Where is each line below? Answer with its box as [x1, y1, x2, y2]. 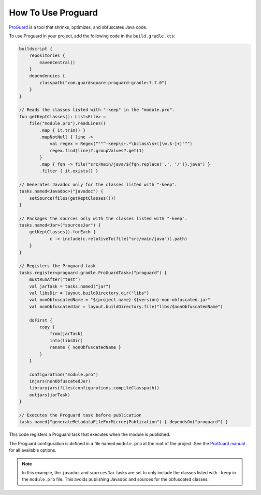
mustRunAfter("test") [29, 277, 81, 282]
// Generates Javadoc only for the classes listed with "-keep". [19, 182, 177, 187]
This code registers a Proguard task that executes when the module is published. [9, 431, 171, 437]
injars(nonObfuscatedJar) [29, 379, 91, 384]
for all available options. [9, 447, 57, 453]
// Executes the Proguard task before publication [19, 413, 142, 418]
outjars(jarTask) [29, 392, 71, 398]
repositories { [29, 53, 65, 58]
